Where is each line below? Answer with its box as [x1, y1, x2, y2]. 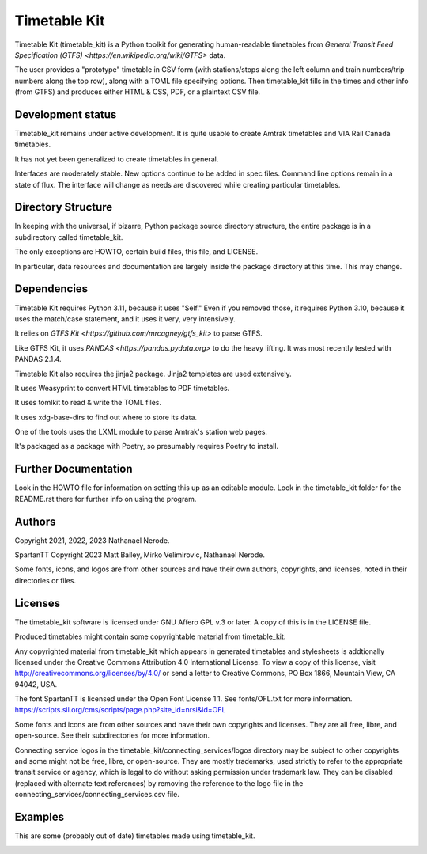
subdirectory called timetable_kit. [14, 232, 123, 241]
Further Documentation [14, 462, 134, 476]
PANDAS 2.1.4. [14, 355, 62, 364]
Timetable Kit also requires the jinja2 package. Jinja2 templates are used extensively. [14, 369, 292, 378]
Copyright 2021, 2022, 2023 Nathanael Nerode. [14, 535, 170, 545]
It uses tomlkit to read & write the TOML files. [14, 398, 162, 408]
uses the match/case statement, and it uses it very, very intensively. [14, 313, 236, 324]
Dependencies [14, 282, 89, 296]
